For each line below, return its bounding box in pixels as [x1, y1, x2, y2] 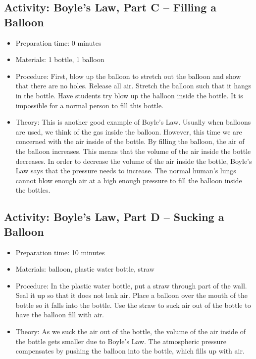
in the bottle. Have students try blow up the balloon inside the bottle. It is [15, 90, 243, 100]
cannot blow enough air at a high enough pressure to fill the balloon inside [15, 175, 242, 185]
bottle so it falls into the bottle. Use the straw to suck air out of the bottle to [15, 299, 251, 310]
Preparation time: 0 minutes [15, 37, 102, 48]
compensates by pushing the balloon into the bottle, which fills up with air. [15, 346, 245, 356]
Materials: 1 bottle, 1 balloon [15, 54, 104, 65]
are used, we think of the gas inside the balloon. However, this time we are [15, 126, 242, 137]
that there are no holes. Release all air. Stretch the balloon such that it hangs [15, 80, 252, 91]
